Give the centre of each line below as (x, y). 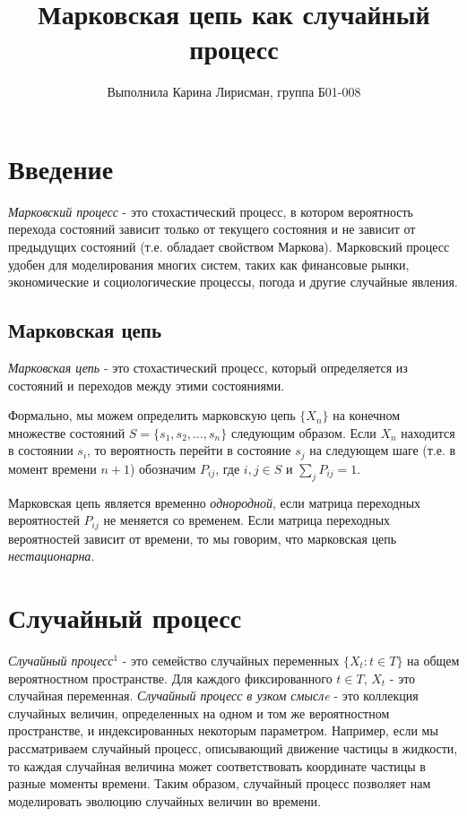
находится (428, 432)
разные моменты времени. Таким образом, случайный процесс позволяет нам (220, 783)
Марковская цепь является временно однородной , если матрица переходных (215, 502)
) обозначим (163, 468)
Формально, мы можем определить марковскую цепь (152, 415)
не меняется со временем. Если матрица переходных (247, 520)
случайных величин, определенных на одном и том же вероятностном (199, 713)
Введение (61, 168)
